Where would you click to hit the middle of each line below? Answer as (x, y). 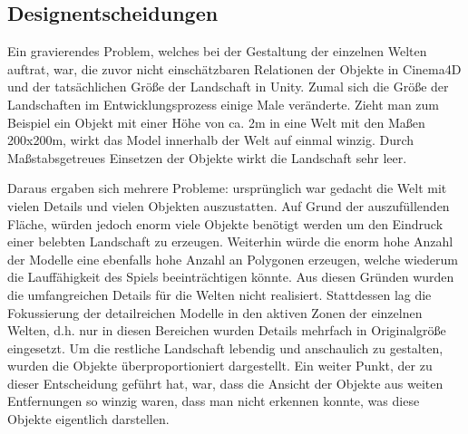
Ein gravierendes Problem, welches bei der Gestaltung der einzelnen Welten (217, 51)
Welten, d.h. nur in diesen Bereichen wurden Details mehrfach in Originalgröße (227, 330)
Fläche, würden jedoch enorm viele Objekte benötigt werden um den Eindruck (225, 223)
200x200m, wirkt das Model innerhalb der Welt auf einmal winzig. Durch (211, 140)
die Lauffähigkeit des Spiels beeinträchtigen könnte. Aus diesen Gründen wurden (231, 277)
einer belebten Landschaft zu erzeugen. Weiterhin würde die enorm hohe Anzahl (230, 241)
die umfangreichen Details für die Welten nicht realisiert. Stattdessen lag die (219, 294)
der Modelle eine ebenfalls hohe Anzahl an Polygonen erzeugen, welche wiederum (233, 259)
